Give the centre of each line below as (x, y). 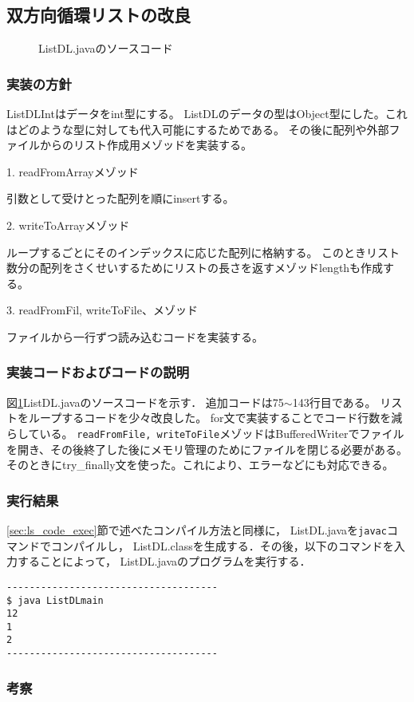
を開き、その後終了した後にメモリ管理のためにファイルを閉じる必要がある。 (207, 449)
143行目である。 (334, 402)
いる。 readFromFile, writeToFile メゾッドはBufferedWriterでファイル (222, 433)
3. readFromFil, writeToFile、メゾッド (102, 310)
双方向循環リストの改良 (99, 15)
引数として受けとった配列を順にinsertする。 (120, 198)
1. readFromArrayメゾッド (73, 171)
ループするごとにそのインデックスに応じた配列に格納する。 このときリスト (203, 252)
